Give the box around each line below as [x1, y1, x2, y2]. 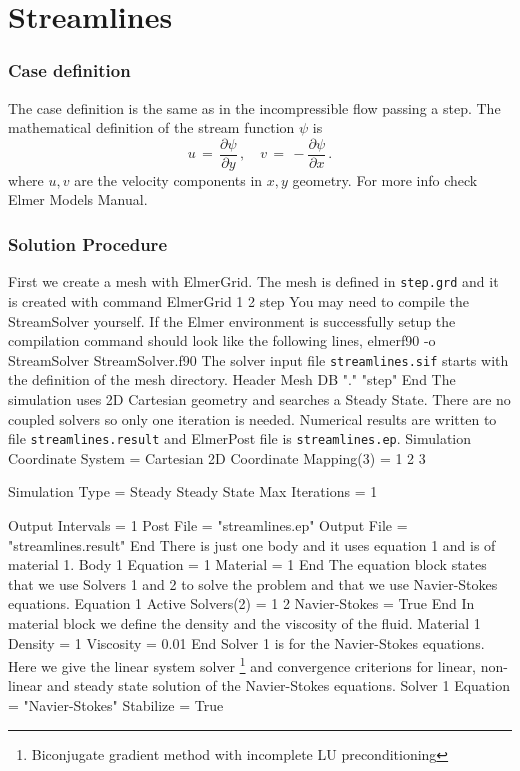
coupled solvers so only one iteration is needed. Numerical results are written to [8, 408, 497, 429]
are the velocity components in [74, 169, 263, 190]
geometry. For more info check [292, 169, 478, 190]
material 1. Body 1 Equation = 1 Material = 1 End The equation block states [8, 554, 487, 575]
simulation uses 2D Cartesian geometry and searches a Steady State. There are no [8, 388, 511, 409]
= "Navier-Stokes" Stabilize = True [8, 694, 224, 715]
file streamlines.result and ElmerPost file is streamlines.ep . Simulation [8, 428, 472, 449]
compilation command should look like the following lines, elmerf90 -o [8, 330, 436, 351]
